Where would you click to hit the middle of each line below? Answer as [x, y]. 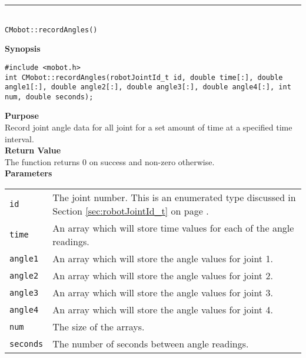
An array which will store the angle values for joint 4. [163, 310]
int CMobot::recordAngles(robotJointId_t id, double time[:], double [144, 77]
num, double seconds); [49, 97]
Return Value [33, 150]
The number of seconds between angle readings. [151, 344]
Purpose [22, 116]
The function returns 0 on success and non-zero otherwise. [110, 161]
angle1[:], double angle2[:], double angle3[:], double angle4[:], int [148, 87]
